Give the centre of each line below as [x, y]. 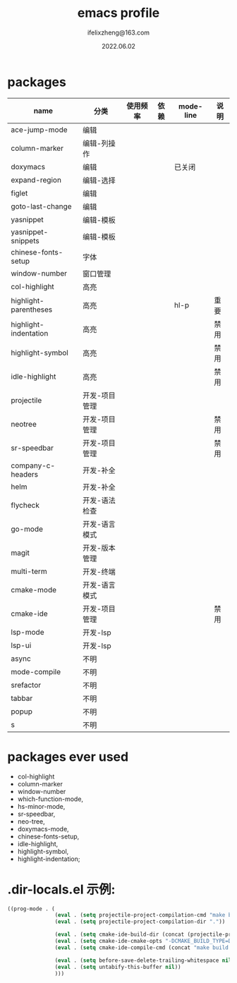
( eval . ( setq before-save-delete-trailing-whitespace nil [143, 960]
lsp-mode [28, 632]
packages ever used [68, 757]
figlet [19, 193]
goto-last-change [41, 206]
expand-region [36, 180]
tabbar [22, 698]
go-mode [27, 529]
